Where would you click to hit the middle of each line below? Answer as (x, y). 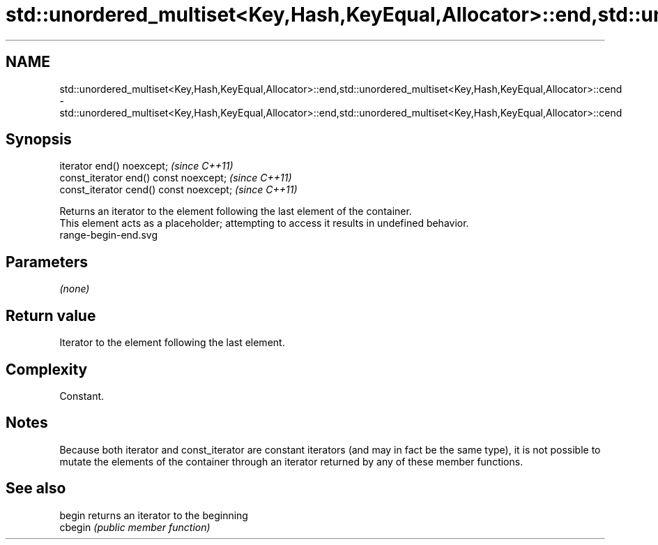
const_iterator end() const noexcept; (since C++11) (176, 178)
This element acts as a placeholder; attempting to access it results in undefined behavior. (264, 223)
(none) (75, 289)
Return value (51, 315)
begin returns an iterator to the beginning (154, 515)
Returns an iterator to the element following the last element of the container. (236, 211)
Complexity (47, 369)
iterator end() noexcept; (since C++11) (146, 166)
